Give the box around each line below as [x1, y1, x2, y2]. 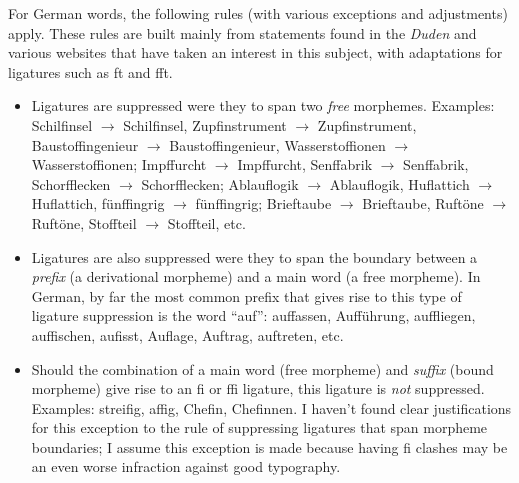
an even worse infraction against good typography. [31, 456, 341, 477]
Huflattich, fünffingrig [31, 193, 165, 214]
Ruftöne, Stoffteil [31, 212, 137, 233]
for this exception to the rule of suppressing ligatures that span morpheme [31, 417, 488, 438]
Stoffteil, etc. [167, 212, 246, 233]
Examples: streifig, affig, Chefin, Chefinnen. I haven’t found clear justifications [31, 397, 512, 418]
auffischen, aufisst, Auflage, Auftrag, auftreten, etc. [31, 324, 344, 345]
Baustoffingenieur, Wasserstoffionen [169, 134, 386, 155]
